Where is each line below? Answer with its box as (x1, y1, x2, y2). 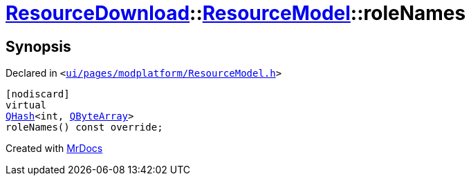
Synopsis (6, 37, 71, 55)
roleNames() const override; (6, 122, 163, 133)
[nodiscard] (6, 88, 70, 100)
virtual (6, 99, 47, 111)
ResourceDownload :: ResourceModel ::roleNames (6, 1, 466, 25)
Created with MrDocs (6, 142, 103, 155)
